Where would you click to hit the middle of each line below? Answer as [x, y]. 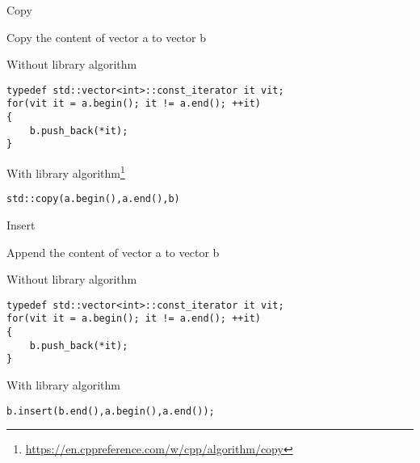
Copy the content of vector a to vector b [106, 37]
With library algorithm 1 [66, 172]
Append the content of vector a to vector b [113, 252]
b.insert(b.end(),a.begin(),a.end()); [111, 411]
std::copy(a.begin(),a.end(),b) [93, 199]
